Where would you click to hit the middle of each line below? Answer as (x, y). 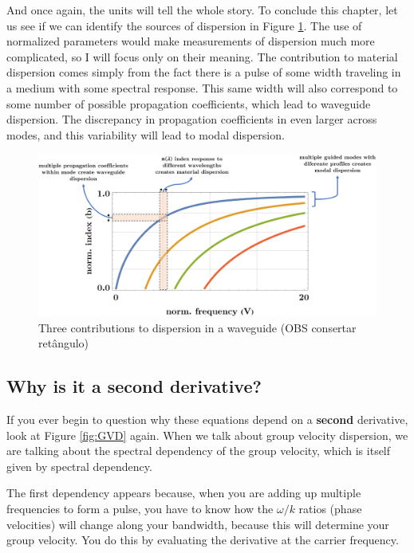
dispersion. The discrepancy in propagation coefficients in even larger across (192, 119)
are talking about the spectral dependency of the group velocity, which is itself (199, 451)
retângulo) (64, 343)
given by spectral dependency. (79, 466)
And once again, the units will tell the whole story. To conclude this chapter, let (202, 10)
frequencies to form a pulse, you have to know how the (140, 509)
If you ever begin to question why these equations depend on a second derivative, (207, 420)
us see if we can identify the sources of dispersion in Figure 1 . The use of (184, 25)
